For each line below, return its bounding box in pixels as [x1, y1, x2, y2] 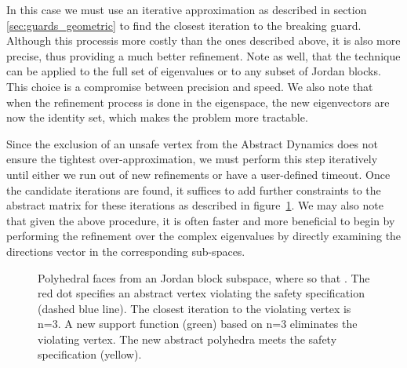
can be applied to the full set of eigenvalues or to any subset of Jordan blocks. [6, 63, 381, 79]
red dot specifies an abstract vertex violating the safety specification [38, 285, 365, 301]
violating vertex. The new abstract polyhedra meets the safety [38, 330, 337, 347]
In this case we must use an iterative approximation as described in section [6, 2, 367, 17]
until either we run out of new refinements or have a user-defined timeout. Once [6, 166, 391, 182]
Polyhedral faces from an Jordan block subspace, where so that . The [38, 269, 370, 286]
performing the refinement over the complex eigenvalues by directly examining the [6, 228, 402, 244]
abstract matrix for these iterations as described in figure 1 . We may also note [6, 197, 383, 213]
